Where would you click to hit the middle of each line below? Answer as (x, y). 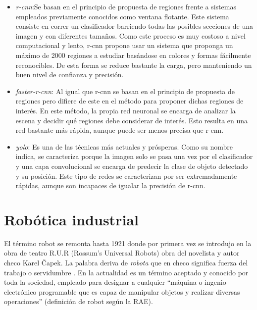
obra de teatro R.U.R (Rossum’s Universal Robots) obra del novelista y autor (122, 253)
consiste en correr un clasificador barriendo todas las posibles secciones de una (134, 26)
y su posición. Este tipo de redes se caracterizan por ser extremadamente (126, 176)
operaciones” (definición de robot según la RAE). (78, 301)
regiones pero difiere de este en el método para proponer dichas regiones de (129, 101)
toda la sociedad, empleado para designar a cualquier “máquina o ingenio (115, 282)
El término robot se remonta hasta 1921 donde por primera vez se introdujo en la (128, 243)
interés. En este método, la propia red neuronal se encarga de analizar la (126, 110)
